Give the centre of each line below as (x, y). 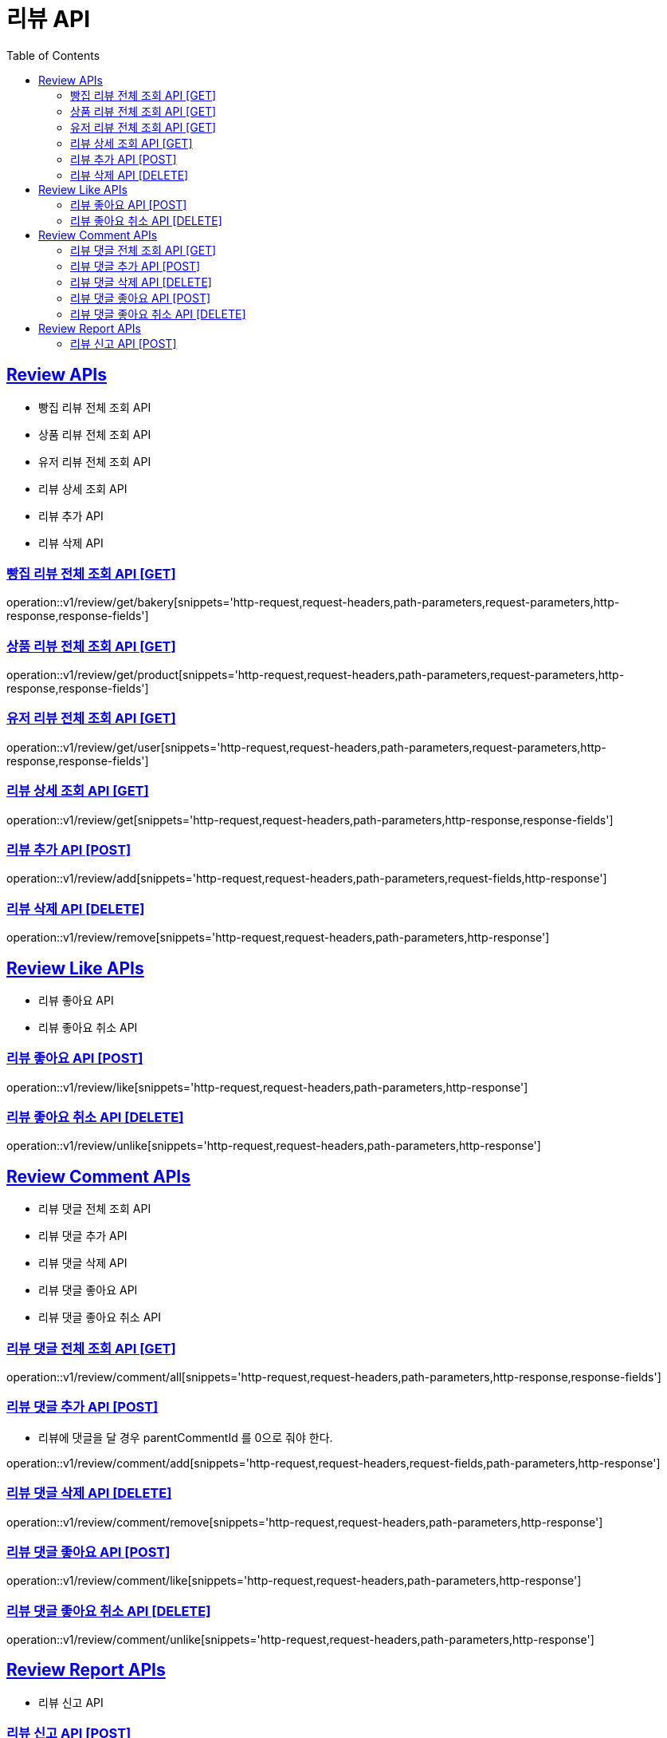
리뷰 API (49, 19)
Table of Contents (53, 55)
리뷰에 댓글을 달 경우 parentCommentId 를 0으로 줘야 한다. (186, 1437)
